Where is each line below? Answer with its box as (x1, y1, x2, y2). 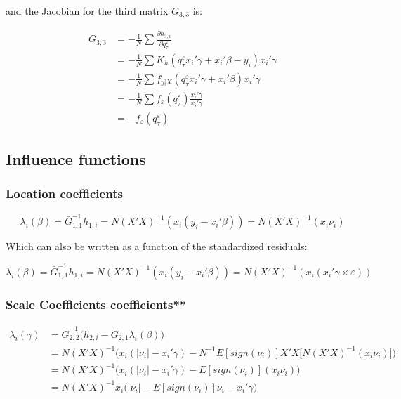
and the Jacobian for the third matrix (6, 4, 169, 18)
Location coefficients (6, 185, 123, 202)
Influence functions (6, 148, 146, 170)
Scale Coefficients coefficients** (6, 295, 187, 313)
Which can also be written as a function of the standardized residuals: (6, 239, 308, 254)
